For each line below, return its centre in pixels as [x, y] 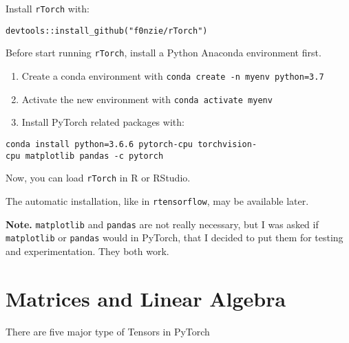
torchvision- [228, 144]
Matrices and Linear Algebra [146, 298]
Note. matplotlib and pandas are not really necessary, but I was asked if [162, 224]
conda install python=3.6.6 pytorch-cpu [99, 144]
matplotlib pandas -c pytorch [94, 156]
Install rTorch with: [47, 8]
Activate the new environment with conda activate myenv [147, 99]
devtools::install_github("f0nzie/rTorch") [107, 31]
